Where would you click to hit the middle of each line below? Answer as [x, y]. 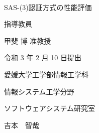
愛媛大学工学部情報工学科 [46, 74]
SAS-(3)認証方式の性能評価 [48, 7]
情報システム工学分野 [39, 91]
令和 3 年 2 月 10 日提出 [43, 57]
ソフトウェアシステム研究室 [50, 108]
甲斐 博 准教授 [28, 40]
